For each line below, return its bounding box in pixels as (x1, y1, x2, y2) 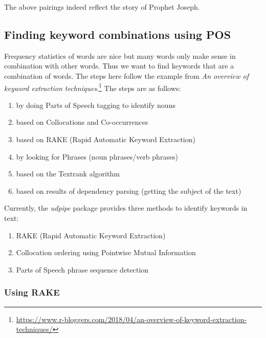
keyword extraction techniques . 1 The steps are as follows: (4, 81, 181, 93)
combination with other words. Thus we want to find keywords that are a (4, 60, 234, 71)
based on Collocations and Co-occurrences (16, 117, 148, 127)
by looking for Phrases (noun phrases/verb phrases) (16, 151, 179, 162)
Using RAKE (4, 286, 60, 299)
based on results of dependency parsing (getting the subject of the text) (16, 185, 241, 196)
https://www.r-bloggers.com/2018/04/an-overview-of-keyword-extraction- (16, 313, 247, 324)
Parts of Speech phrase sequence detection (16, 264, 149, 275)
